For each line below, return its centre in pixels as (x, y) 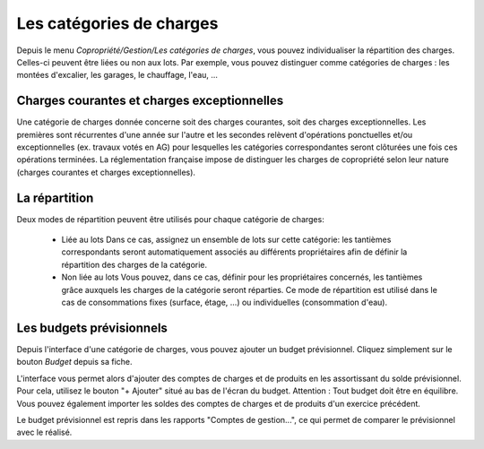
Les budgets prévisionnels (92, 328)
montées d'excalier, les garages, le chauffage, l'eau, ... (117, 75)
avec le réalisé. (44, 432)
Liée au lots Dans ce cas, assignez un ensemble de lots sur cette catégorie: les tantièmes (226, 240)
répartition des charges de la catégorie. (134, 264)
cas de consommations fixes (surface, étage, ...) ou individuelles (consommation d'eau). (225, 302)
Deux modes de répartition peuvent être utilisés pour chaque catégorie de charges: (170, 219)
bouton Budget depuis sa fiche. (75, 362)
